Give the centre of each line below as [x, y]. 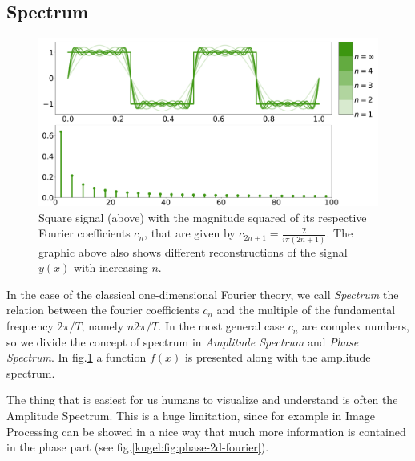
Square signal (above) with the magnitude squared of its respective [203, 217]
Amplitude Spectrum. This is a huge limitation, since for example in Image [191, 416]
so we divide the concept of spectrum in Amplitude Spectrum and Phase [183, 341]
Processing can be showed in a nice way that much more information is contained [206, 431]
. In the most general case [222, 326]
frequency [30, 326]
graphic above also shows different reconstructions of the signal [193, 251]
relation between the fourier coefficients [103, 310]
